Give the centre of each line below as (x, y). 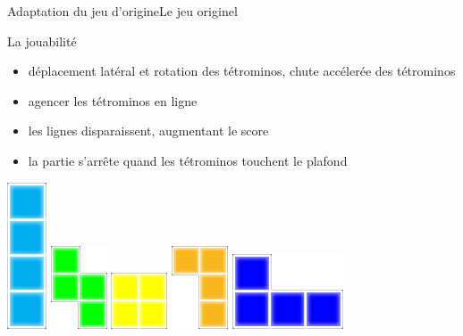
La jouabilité (42, 41)
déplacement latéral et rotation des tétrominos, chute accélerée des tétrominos (242, 71)
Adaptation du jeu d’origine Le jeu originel (122, 11)
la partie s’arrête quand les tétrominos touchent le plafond (188, 160)
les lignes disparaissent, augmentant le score (148, 131)
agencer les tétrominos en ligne (113, 100)
